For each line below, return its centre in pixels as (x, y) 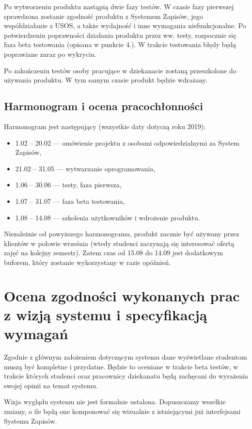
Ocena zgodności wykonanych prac (122, 295)
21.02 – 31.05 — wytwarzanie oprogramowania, (85, 168)
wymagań (36, 334)
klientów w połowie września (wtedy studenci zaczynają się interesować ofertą (119, 243)
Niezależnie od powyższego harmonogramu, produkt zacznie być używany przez (122, 234)
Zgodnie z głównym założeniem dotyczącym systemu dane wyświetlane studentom (126, 356)
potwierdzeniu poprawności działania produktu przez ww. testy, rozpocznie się (120, 35)
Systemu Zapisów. (31, 421)
